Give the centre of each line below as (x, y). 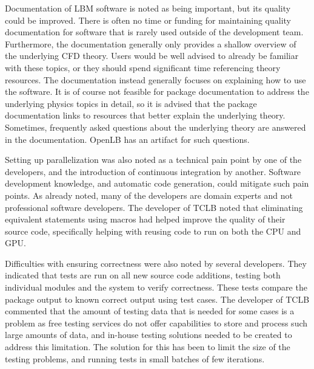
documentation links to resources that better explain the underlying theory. (145, 115)
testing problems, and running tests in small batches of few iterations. (135, 358)
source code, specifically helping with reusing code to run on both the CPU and (153, 231)
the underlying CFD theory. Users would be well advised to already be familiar (152, 56)
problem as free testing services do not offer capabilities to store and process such (156, 322)
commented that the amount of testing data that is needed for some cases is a (150, 311)
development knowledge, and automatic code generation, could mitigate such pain (157, 183)
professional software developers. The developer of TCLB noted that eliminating (154, 207)
